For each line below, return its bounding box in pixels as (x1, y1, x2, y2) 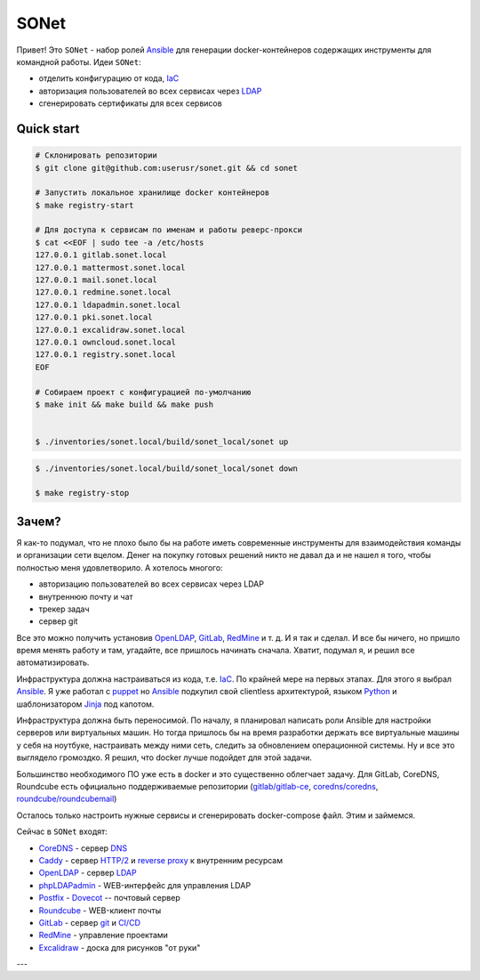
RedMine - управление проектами (38, 930, 169, 941)
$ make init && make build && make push (35, 399, 213, 409)
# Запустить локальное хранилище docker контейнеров (35, 188, 270, 198)
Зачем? (16, 514, 61, 529)
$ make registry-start (35, 200, 134, 210)
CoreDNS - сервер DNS (38, 842, 128, 854)
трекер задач (38, 603, 90, 614)
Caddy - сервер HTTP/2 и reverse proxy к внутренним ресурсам (38, 854, 284, 865)
